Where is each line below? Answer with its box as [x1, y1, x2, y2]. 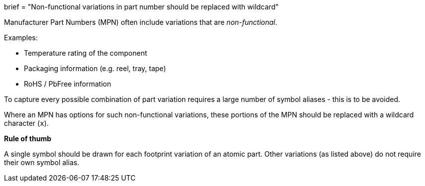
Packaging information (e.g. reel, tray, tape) [24, 64, 166, 73]
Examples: [4, 33, 38, 42]
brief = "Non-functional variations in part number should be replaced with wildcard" [4, 2, 279, 11]
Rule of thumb [4, 134, 52, 143]
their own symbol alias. [4, 158, 80, 167]
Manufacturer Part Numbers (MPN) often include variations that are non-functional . [4, 18, 278, 26]
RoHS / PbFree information [24, 80, 111, 88]
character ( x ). [4, 119, 49, 127]
